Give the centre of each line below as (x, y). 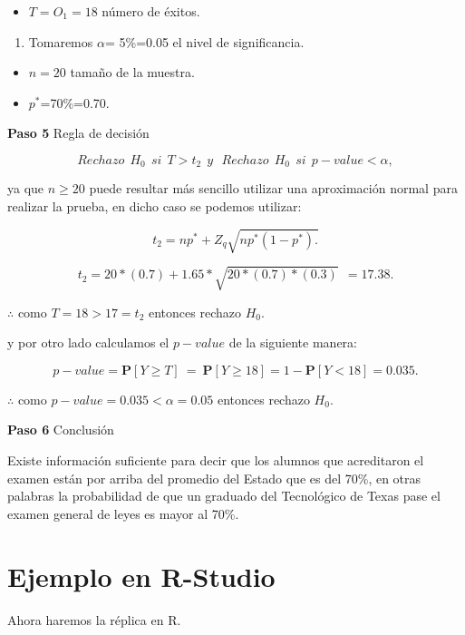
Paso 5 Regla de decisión (78, 133)
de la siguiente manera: (293, 342)
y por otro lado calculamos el (88, 342)
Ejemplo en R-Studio (141, 576)
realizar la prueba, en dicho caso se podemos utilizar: (155, 206)
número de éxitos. (151, 11)
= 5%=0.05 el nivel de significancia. (204, 41)
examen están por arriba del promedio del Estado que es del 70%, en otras (214, 478)
